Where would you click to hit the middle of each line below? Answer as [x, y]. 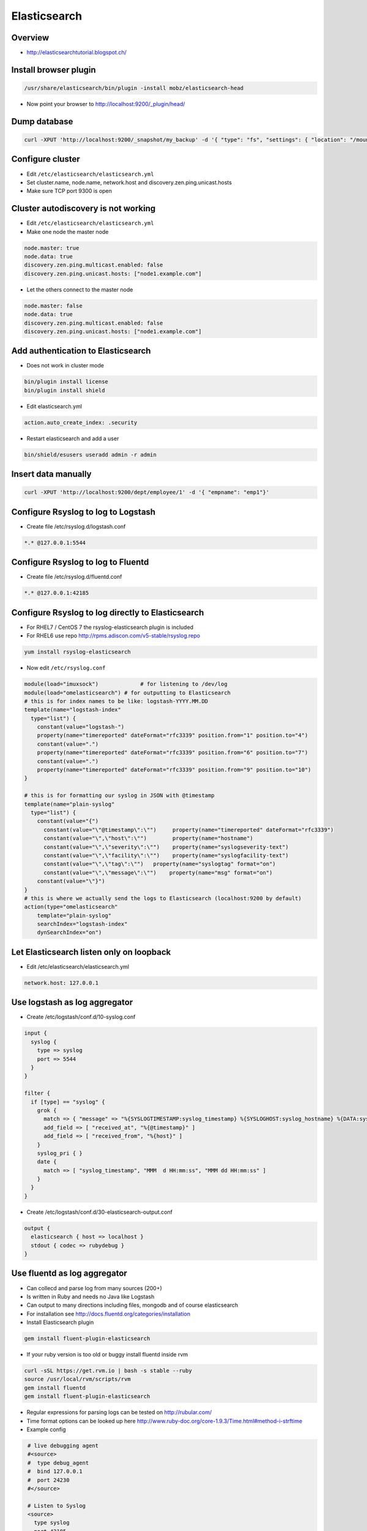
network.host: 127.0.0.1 [61, 983]
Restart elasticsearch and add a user [73, 438]
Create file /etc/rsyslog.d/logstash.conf [76, 526]
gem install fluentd [55, 1388]
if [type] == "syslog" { [68, 1102]
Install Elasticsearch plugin [60, 1322]
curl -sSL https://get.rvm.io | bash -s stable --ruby [108, 1371]
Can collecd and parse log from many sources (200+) [94, 1288]
